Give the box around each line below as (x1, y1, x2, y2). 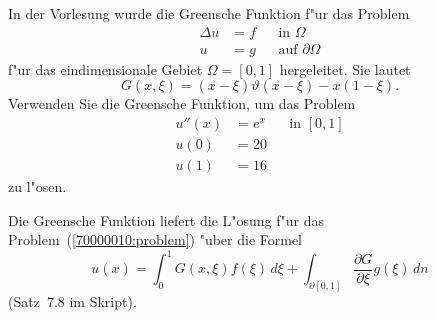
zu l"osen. (8, 175, 67, 196)
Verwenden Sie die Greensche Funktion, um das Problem (8, 93, 356, 114)
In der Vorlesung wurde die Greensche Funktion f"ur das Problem (8, 3, 410, 23)
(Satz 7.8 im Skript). (8, 291, 137, 312)
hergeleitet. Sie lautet (279, 58, 411, 79)
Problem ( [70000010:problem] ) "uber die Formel (8, 229, 303, 250)
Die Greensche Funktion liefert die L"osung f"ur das (8, 209, 325, 230)
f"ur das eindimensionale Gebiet (8, 58, 203, 79)
